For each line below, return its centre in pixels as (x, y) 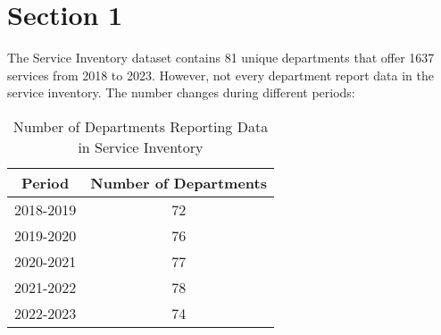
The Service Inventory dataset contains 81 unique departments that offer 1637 (221, 58)
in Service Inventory (141, 147)
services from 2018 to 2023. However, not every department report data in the (220, 75)
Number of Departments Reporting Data (141, 126)
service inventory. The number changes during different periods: (181, 92)
